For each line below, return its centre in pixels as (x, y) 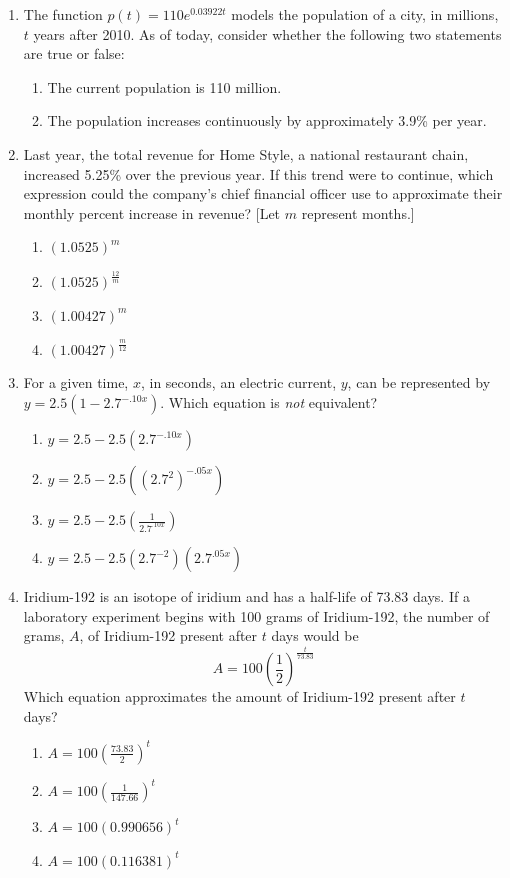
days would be (315, 635)
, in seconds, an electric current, (238, 382)
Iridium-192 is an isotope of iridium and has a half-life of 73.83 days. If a (246, 596)
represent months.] (358, 212)
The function (63, 14)
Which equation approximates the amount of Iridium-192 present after (239, 696)
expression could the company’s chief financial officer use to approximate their (263, 193)
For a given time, (76, 382)
